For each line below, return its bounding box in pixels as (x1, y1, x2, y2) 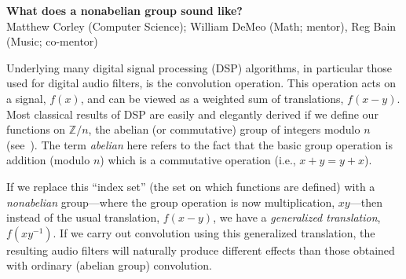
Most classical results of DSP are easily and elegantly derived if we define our (6, 105, 379, 122)
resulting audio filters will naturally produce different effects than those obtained (6, 241, 395, 258)
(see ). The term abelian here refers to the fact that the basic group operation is (6, 136, 393, 152)
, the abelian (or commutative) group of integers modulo (88, 121, 360, 138)
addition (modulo (6, 152, 90, 168)
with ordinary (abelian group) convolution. (6, 257, 212, 273)
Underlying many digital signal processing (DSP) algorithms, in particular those (6, 59, 393, 75)
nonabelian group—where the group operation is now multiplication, (6, 193, 335, 210)
